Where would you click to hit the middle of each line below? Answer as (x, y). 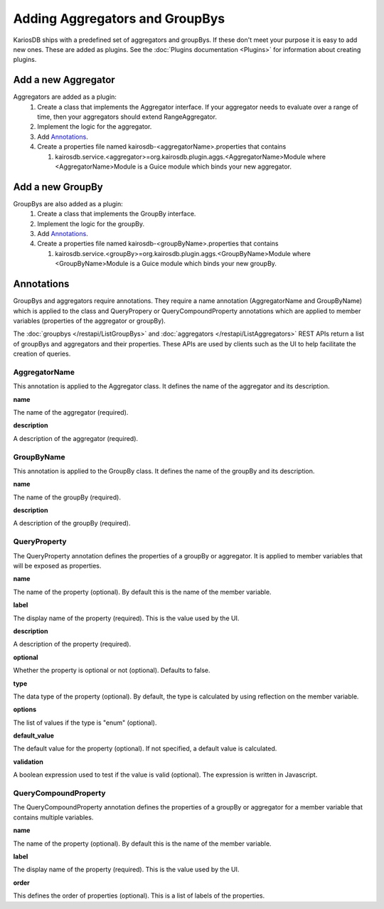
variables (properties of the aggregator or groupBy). (90, 321)
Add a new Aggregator (64, 80)
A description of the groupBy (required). (72, 523)
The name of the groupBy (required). (67, 497)
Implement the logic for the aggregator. (95, 127)
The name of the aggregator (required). (71, 412)
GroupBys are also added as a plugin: (68, 203)
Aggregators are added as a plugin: (65, 97)
